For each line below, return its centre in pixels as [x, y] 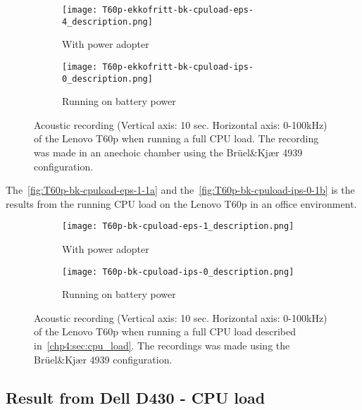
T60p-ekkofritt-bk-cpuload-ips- [178, 67]
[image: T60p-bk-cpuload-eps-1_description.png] [178, 226]
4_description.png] [107, 21]
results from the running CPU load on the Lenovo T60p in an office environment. [181, 203]
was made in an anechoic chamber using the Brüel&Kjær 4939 [168, 152]
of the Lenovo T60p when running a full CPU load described [165, 331]
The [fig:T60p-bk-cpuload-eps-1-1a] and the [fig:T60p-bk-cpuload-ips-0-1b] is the [180, 190]
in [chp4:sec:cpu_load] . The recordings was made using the [162, 346]
